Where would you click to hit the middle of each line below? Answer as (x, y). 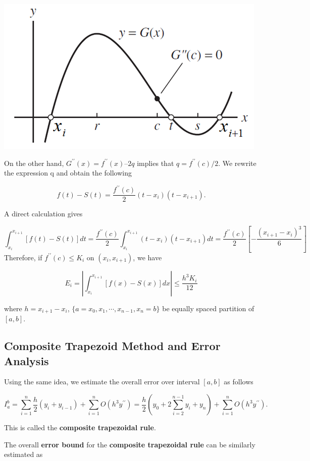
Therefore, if (23, 257)
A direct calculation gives (43, 214)
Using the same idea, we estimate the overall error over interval (102, 382)
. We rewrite (237, 163)
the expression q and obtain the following (68, 173)
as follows (239, 382)
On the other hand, (34, 163)
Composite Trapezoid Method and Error (112, 346)
